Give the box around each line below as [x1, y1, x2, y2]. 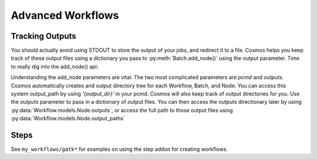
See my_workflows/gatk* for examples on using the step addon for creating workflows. [11, 146, 228, 153]
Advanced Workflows [11, 9, 119, 22]
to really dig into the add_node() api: [11, 63, 99, 70]
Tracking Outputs [11, 31, 76, 41]
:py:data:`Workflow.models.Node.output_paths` [11, 115, 126, 122]
